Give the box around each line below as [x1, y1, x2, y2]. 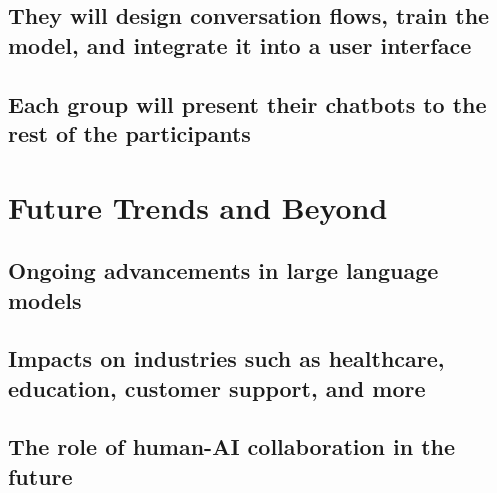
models [8, 284, 82, 315]
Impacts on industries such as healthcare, [8, 343, 445, 374]
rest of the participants [8, 117, 251, 148]
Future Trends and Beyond [8, 186, 388, 227]
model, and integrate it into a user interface [8, 29, 472, 60]
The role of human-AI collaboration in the [8, 431, 456, 462]
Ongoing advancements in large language [8, 255, 439, 286]
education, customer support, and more [8, 372, 426, 403]
